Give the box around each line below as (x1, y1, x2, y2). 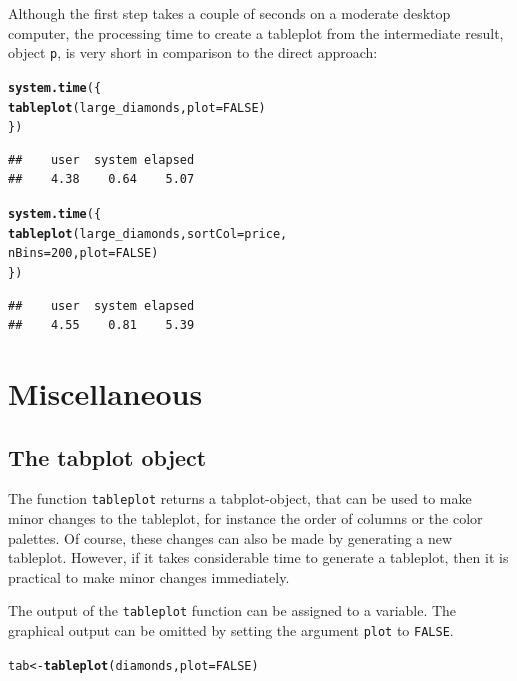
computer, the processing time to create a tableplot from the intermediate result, (8, 22, 504, 43)
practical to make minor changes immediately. (8, 566, 290, 587)
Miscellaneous (8, 373, 203, 413)
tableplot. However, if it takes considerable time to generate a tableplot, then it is (8, 547, 509, 568)
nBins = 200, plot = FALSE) (8, 246, 159, 261)
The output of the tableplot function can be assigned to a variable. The (8, 600, 457, 621)
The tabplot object (8, 441, 207, 472)
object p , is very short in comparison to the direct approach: (8, 42, 378, 63)
